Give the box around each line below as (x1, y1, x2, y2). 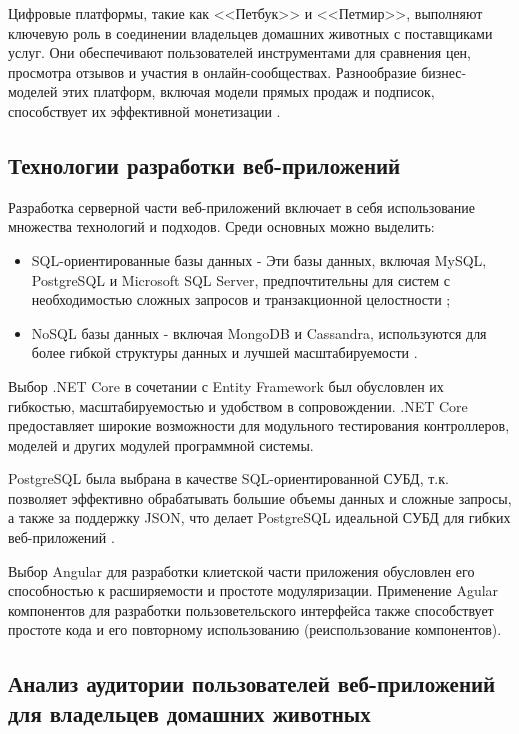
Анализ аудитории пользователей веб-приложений (8, 668, 496, 699)
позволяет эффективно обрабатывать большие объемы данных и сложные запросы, (8, 487, 512, 508)
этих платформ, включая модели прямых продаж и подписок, (62, 81, 435, 102)
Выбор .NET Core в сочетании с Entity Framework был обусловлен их (8, 375, 444, 396)
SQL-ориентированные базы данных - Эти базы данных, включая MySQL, (31, 249, 487, 270)
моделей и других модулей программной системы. (8, 434, 314, 455)
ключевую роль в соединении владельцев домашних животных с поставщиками (8, 22, 493, 43)
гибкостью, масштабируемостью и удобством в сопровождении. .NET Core (8, 395, 468, 416)
